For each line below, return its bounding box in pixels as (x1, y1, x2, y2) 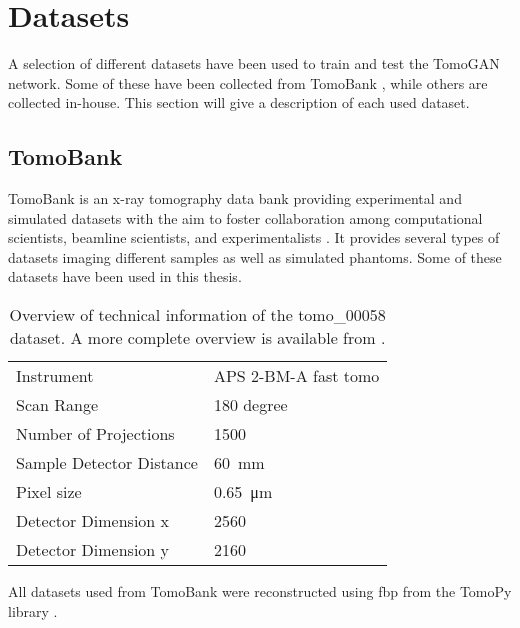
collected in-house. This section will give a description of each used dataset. (8, 92, 470, 113)
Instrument (16, 364, 94, 388)
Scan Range (16, 393, 99, 417)
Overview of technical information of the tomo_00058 (9, 303, 386, 327)
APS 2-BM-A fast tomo (213, 364, 380, 388)
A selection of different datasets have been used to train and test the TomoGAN (8, 53, 500, 74)
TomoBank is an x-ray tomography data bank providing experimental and (8, 188, 462, 209)
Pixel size (16, 480, 82, 504)
